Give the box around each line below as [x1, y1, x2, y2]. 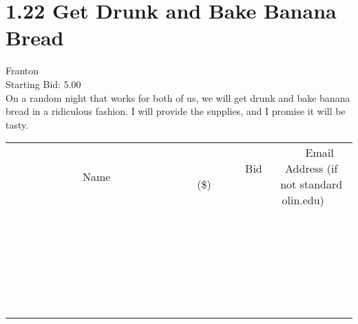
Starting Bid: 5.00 [6, 76, 81, 91]
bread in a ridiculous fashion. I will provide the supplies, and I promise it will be [6, 104, 346, 118]
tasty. [6, 117, 29, 131]
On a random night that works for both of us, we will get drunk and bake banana [6, 90, 350, 105]
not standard [280, 176, 343, 193]
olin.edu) [282, 192, 324, 208]
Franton [6, 63, 39, 78]
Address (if [285, 160, 338, 177]
